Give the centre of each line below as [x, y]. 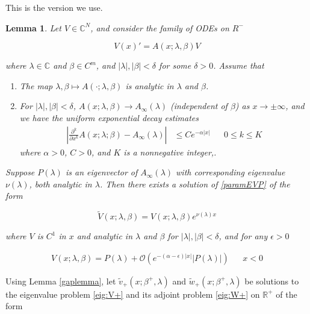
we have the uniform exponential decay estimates [109, 117]
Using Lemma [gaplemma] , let [61, 281]
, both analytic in [60, 184]
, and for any [243, 236]
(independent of [199, 106]
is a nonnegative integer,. [170, 152]
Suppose [20, 172]
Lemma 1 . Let [33, 27]
